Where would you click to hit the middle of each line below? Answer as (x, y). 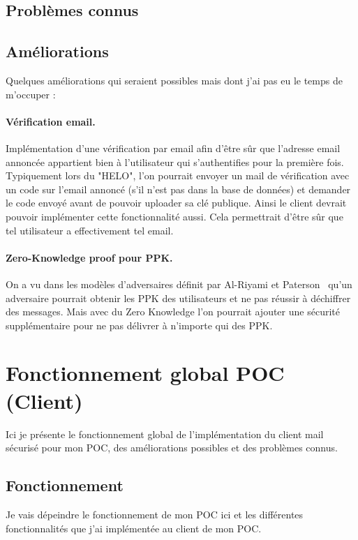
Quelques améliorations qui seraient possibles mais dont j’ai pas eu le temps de (174, 80)
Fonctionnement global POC (145, 373)
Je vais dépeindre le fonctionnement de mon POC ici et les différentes (155, 514)
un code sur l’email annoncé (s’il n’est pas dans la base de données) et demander (178, 189)
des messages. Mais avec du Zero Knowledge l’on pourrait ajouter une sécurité (173, 312)
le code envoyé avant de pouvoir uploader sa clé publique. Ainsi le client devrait (176, 203)
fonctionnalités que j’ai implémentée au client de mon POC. (134, 528)
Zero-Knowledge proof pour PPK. (89, 257)
